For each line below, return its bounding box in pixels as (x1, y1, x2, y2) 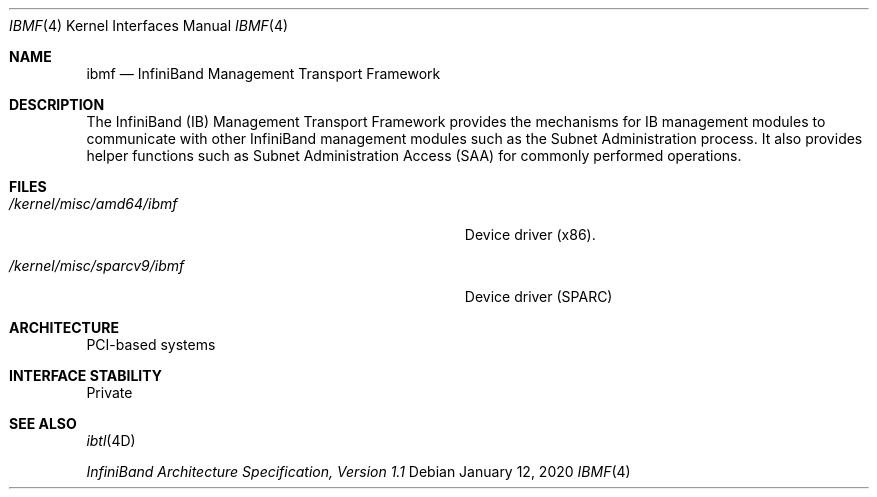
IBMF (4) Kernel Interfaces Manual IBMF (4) (9, 17, 289, 34)
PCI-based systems (86, 336, 216, 353)
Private (86, 384, 133, 401)
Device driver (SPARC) (464, 288, 613, 305)
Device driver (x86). (464, 226, 596, 243)
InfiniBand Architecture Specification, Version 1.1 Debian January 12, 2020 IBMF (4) (86, 463, 631, 480)
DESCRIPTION (9, 96, 105, 113)
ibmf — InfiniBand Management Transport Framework (86, 65, 441, 82)
